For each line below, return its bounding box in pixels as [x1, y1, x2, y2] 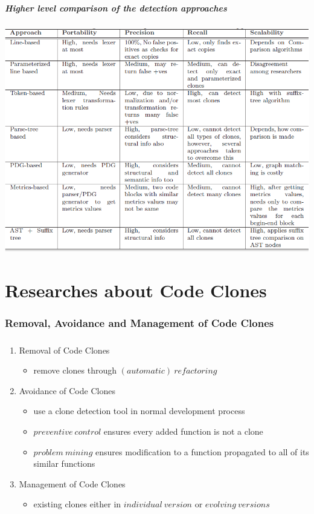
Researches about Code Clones [5, 278, 267, 303]
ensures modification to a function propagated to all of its [95, 445, 309, 458]
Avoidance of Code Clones [19, 384, 115, 397]
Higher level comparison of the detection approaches [5, 1, 227, 14]
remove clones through [33, 364, 117, 377]
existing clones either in [33, 498, 121, 510]
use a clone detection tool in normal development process [33, 404, 245, 417]
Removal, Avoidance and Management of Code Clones [5, 315, 274, 331]
